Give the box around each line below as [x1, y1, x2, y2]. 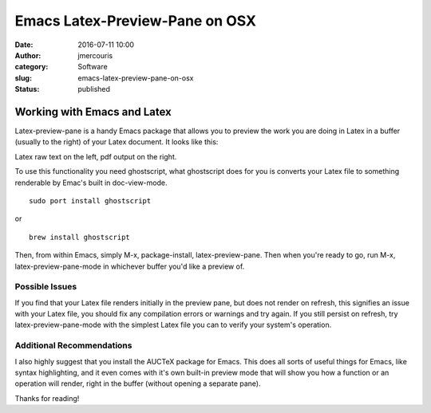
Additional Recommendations [14, 340, 132, 351]
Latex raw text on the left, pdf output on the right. [14, 151, 177, 161]
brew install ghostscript [29, 232, 131, 242]
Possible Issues [14, 281, 77, 293]
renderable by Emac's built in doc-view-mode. [14, 178, 168, 187]
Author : [14, 50, 42, 60]
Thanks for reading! [14, 393, 80, 403]
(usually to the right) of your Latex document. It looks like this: [14, 137, 219, 147]
